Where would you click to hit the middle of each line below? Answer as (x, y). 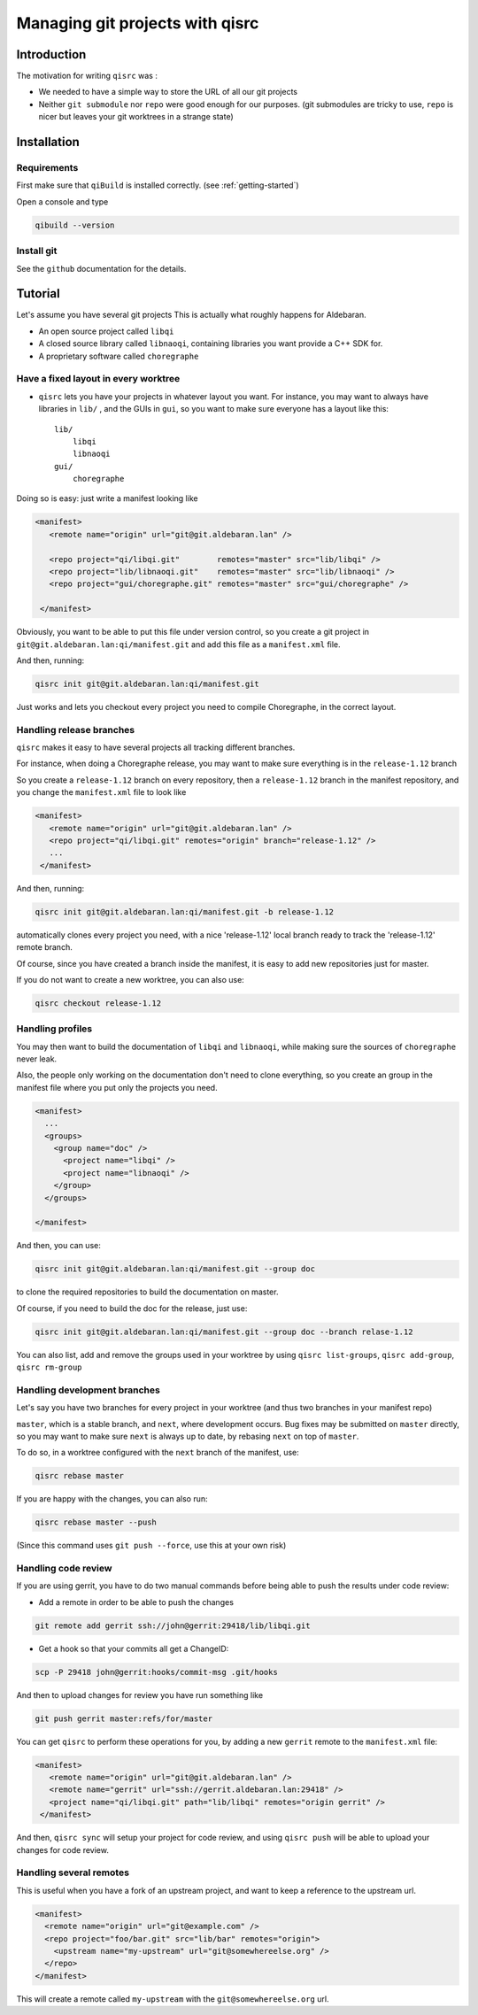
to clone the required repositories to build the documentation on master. (147, 1292)
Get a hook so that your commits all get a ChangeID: (134, 1648)
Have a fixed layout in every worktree (98, 379)
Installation (48, 142)
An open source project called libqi (106, 331)
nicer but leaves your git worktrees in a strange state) (136, 117)
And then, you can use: (58, 1246)
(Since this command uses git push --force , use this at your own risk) (151, 1546)
